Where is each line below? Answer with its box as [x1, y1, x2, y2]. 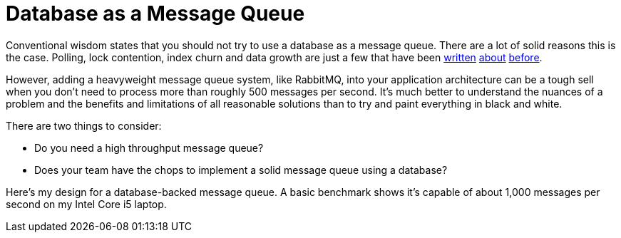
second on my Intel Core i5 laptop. [6, 197, 167, 210]
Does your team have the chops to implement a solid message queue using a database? [34, 163, 448, 176]
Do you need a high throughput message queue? [34, 141, 264, 154]
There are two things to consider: [6, 119, 162, 132]
